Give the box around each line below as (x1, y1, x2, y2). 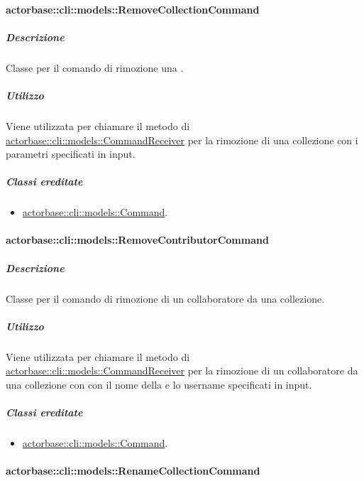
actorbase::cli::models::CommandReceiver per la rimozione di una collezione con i (6, 132, 358, 147)
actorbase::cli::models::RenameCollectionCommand (6, 463, 260, 478)
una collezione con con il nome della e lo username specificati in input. (6, 377, 312, 391)
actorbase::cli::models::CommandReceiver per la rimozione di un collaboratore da (6, 363, 358, 378)
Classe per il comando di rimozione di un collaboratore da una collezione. (6, 291, 325, 306)
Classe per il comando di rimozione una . (6, 60, 184, 75)
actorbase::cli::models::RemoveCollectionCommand (6, 1, 260, 16)
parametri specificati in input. (6, 146, 136, 161)
